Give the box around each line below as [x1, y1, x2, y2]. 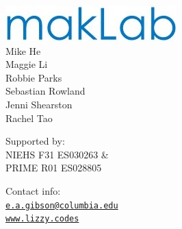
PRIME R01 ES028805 [5, 160, 102, 175]
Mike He [5, 43, 41, 58]
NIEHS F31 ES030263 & [5, 147, 109, 161]
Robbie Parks [5, 70, 62, 84]
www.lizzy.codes [5, 214, 79, 224]
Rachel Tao [5, 110, 53, 125]
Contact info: [5, 183, 61, 197]
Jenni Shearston [5, 97, 73, 111]
